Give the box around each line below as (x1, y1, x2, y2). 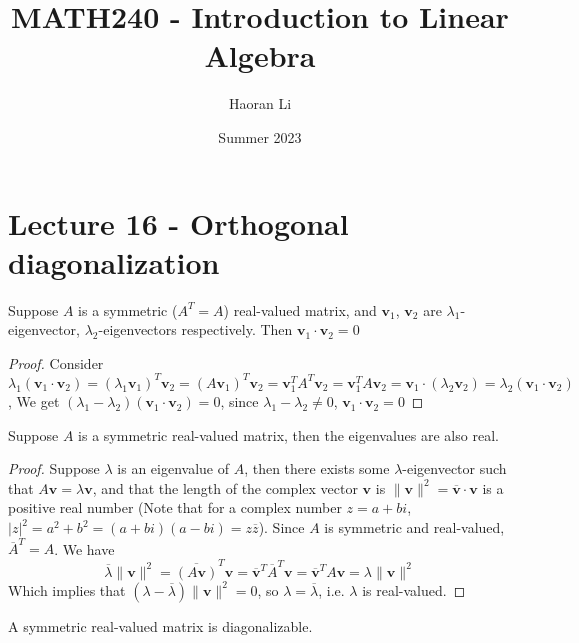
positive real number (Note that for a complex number (8, 497, 342, 518)
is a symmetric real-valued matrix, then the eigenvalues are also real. (78, 424, 499, 445)
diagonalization (8, 241, 220, 282)
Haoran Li (228, 93, 292, 114)
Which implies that (8, 579, 126, 600)
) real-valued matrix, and (223, 299, 377, 320)
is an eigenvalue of (117, 458, 229, 479)
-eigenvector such (402, 458, 507, 479)
